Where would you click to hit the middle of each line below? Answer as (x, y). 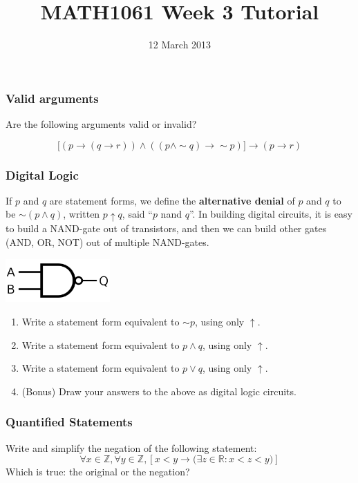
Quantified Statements (69, 422)
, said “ (137, 214)
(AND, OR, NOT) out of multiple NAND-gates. (107, 241)
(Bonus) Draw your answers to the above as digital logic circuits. (159, 391)
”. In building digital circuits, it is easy (271, 214)
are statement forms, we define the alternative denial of (172, 200)
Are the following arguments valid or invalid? (101, 124)
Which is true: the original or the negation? (98, 472)
